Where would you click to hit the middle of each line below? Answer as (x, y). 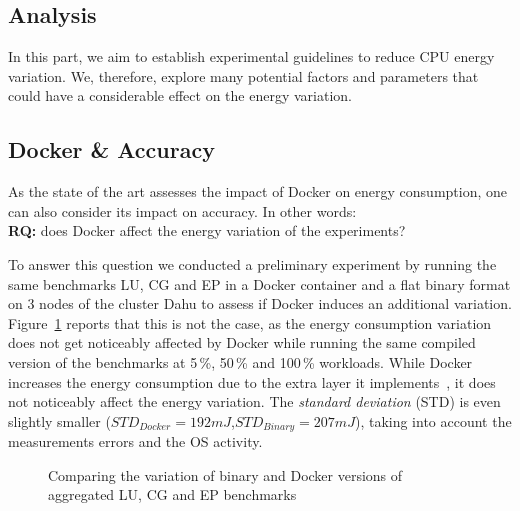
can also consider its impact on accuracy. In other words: (182, 210)
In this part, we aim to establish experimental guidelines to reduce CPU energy (251, 56)
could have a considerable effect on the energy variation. (180, 95)
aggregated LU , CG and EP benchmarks (172, 494)
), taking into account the (433, 420)
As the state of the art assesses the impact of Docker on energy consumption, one (258, 191)
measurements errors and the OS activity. (135, 441)
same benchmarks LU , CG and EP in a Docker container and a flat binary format (259, 283)
